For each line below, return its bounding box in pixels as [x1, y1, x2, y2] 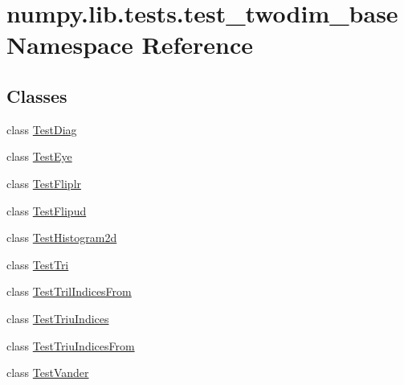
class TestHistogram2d [6, 229, 117, 246]
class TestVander [6, 364, 89, 381]
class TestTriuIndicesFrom [6, 337, 135, 354]
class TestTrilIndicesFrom [6, 283, 132, 300]
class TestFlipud [6, 202, 87, 219]
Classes [6, 83, 67, 108]
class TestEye [6, 148, 72, 165]
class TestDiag [6, 121, 77, 137]
